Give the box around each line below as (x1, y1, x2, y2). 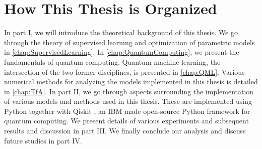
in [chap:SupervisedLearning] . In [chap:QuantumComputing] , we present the (4, 47, 239, 57)
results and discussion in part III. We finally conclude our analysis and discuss (4, 125, 246, 136)
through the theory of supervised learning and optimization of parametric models (4, 37, 255, 47)
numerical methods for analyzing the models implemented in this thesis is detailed (4, 76, 258, 87)
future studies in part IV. (4, 135, 82, 145)
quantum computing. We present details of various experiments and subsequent (4, 115, 249, 126)
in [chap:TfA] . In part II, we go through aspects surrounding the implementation (4, 86, 254, 96)
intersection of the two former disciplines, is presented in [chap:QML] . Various (4, 66, 245, 77)
